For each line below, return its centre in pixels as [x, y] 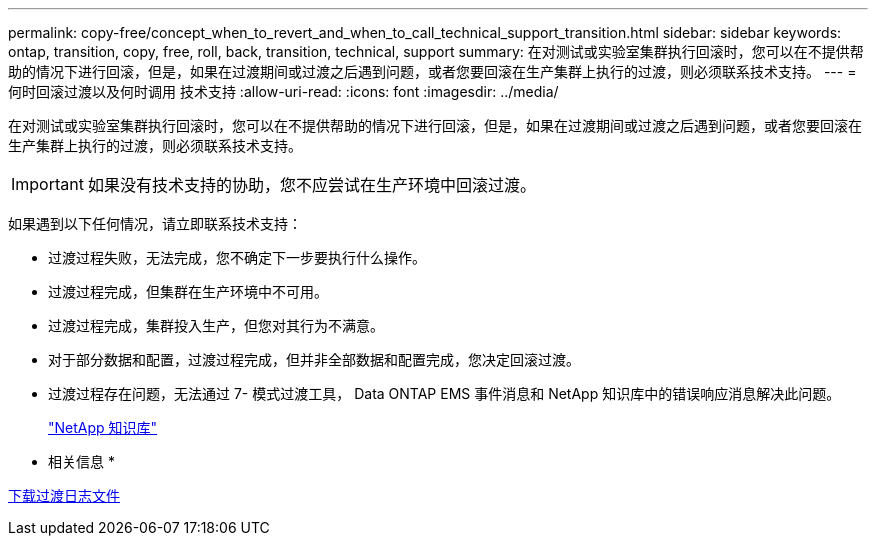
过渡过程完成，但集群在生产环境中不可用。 [188, 291]
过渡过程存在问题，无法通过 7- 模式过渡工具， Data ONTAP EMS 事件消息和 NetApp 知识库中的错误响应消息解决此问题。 [444, 393]
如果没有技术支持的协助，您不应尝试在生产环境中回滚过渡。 [311, 185]
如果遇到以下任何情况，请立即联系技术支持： [155, 223]
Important [47, 184]
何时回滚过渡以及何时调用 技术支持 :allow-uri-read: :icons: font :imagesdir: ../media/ [283, 91]
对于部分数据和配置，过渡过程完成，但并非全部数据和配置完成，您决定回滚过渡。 [314, 359]
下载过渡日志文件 [64, 495]
